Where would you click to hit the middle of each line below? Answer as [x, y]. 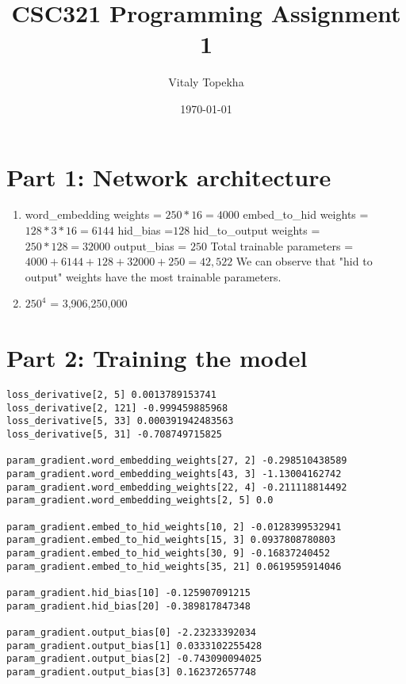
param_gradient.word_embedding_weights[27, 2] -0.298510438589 [177, 461]
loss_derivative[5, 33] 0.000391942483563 [120, 421]
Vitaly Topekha [206, 82]
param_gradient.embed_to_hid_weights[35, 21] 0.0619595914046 [174, 566]
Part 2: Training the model [157, 358]
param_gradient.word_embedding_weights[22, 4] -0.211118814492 [177, 487]
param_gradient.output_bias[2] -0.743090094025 [134, 659]
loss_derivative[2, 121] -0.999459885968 [117, 408]
